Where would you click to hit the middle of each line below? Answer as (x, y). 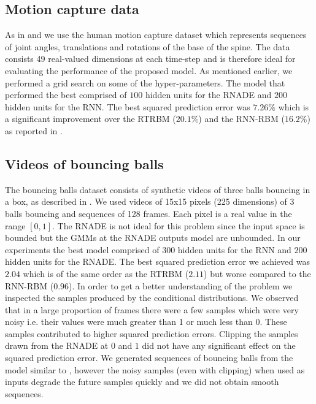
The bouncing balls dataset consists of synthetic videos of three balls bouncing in (158, 189)
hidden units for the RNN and (234, 249)
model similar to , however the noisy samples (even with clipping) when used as (155, 369)
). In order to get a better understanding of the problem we (181, 285)
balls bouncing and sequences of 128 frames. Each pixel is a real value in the (148, 213)
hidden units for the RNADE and (208, 95)
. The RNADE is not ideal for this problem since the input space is (179, 225)
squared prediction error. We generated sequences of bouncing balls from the (149, 358)
